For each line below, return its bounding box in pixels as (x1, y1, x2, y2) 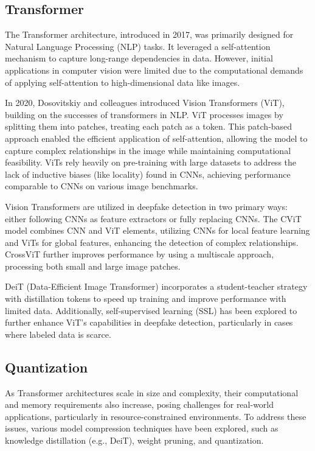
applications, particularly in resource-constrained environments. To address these (5, 410, 306, 422)
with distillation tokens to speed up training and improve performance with (5, 292, 286, 305)
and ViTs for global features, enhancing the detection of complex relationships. (5, 236, 299, 248)
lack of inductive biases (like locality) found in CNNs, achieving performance (5, 167, 291, 180)
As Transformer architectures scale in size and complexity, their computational (5, 386, 299, 399)
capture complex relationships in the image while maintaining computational (5, 144, 291, 156)
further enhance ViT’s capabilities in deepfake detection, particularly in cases (5, 316, 293, 329)
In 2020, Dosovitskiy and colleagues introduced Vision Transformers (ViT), (5, 96, 285, 109)
